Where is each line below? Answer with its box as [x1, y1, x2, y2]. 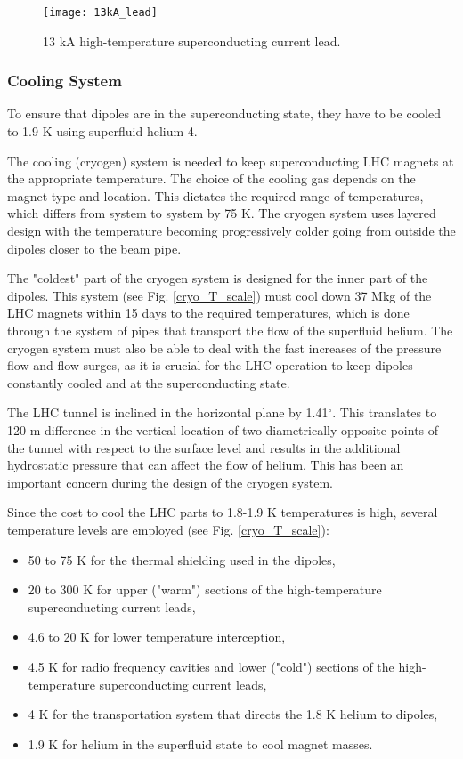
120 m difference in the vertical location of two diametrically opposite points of [7, 420, 439, 439]
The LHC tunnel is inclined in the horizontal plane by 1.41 [7, 403, 329, 422]
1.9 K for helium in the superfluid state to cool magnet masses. [28, 734, 373, 753]
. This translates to [332, 403, 437, 422]
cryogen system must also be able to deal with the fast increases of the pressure [7, 338, 442, 357]
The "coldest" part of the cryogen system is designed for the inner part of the [7, 269, 428, 287]
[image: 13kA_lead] [43, 6, 158, 19]
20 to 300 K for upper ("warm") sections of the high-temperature [28, 580, 382, 599]
